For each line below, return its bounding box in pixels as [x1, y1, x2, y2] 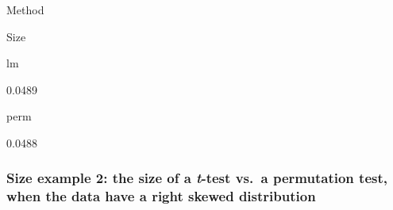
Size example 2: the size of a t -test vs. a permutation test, [6, 168, 387, 188]
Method [6, 2, 44, 17]
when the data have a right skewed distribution [6, 186, 316, 206]
